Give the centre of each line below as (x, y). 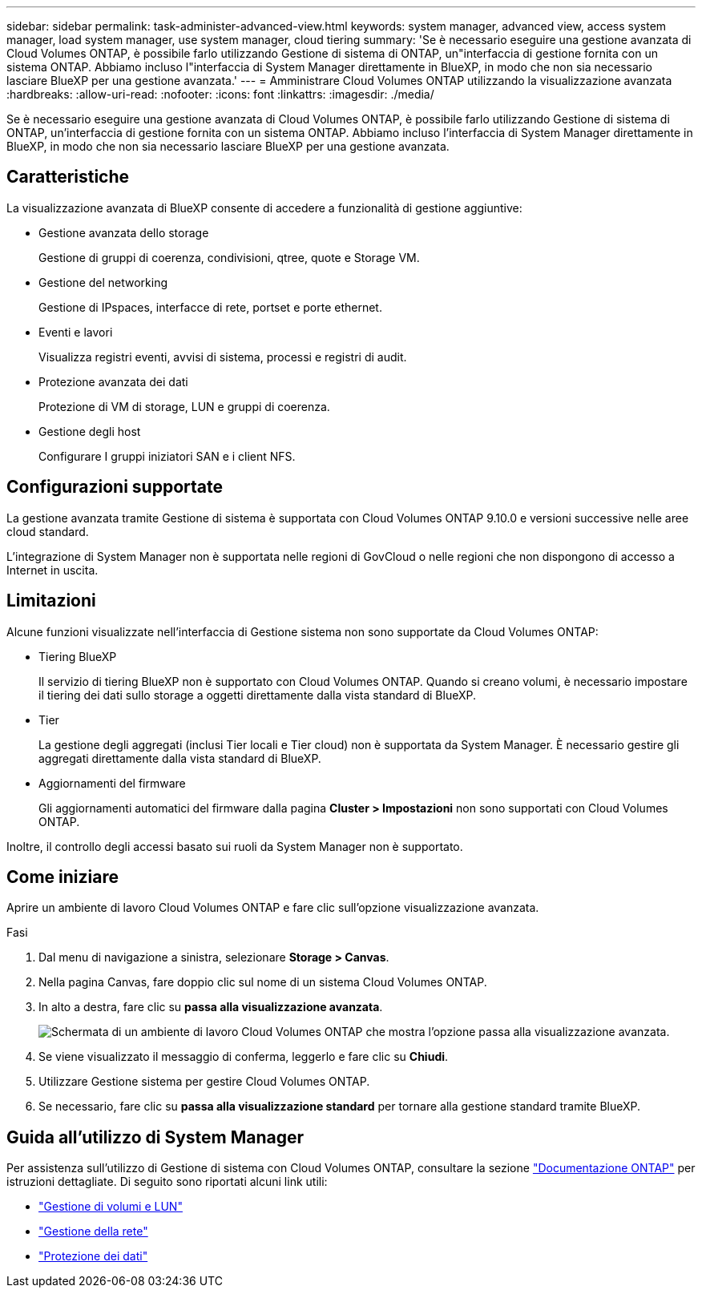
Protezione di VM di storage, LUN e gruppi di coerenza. (184, 406)
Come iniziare (63, 877)
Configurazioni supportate (115, 487)
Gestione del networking (103, 282)
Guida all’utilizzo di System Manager (155, 1137)
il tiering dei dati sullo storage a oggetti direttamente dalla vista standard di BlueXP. (257, 695)
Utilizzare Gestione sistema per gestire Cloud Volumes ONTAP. (204, 1082)
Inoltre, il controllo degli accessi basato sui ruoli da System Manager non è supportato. (235, 846)
